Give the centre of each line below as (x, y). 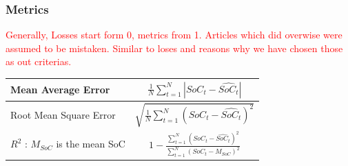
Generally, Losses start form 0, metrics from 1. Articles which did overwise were (174, 35)
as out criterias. (39, 61)
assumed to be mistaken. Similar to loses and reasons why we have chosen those (174, 48)
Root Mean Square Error (63, 114)
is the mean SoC (91, 144)
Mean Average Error (60, 90)
